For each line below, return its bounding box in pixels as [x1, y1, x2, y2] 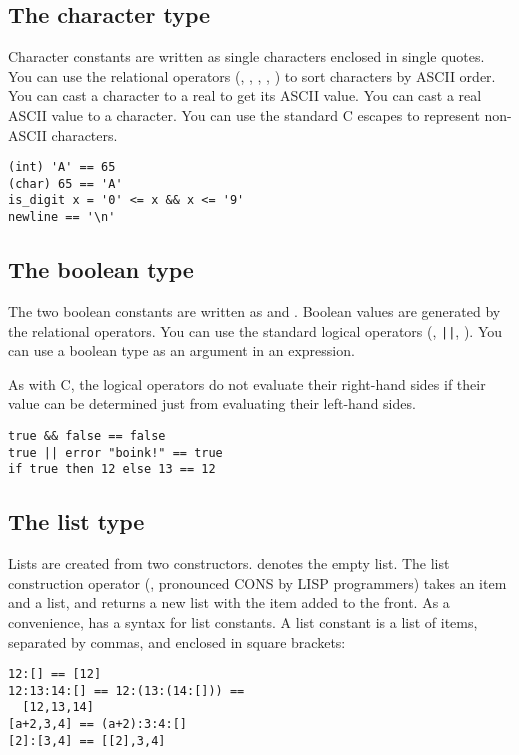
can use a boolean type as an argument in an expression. [8, 340, 355, 361]
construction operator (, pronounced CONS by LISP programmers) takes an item [8, 572, 507, 593]
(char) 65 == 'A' [8, 176, 123, 191]
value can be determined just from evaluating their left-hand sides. [8, 393, 416, 414]
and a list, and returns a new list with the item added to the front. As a [8, 592, 450, 613]
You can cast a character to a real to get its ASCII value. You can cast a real [8, 85, 482, 106]
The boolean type [8, 254, 194, 285]
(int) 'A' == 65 [8, 160, 116, 175]
